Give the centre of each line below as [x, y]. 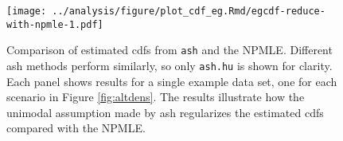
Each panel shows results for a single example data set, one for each [172, 81]
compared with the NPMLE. [76, 128]
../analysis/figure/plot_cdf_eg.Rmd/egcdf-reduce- [189, 11]
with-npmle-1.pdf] [55, 24]
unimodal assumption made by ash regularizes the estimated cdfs [165, 112]
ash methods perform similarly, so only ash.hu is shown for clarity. [170, 65]
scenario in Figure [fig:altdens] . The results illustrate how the [156, 97]
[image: [27, 11]
